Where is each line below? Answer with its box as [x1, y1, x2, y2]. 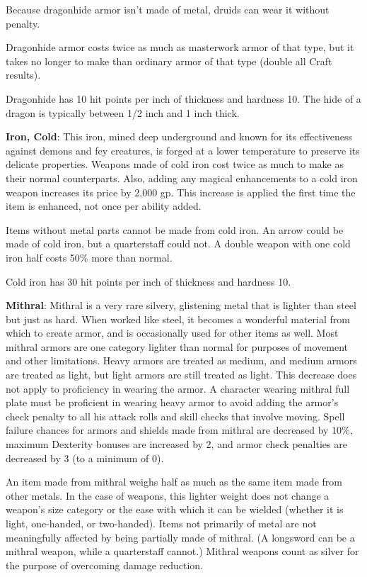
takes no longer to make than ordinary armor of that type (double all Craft [6, 53, 332, 68]
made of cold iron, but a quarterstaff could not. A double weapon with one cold [6, 236, 351, 251]
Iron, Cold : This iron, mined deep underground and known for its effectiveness [6, 129, 353, 144]
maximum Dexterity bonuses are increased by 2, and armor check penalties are [6, 437, 347, 452]
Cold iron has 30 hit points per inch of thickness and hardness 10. [6, 274, 291, 288]
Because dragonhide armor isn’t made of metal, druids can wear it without [6, 2, 330, 16]
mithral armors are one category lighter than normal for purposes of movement [6, 339, 348, 354]
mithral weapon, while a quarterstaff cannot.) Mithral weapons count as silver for [6, 544, 359, 559]
